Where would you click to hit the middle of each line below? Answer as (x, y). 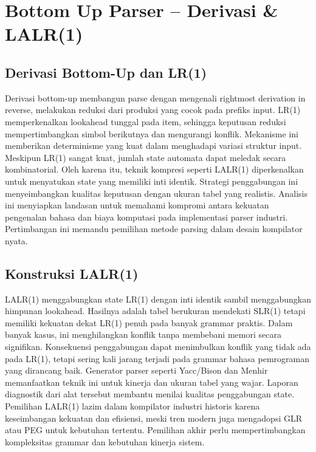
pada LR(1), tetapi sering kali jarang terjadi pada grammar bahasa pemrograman (157, 358)
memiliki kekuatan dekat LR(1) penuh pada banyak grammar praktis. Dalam (149, 322)
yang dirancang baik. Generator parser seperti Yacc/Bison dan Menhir (136, 370)
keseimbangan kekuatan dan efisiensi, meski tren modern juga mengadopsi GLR (154, 418)
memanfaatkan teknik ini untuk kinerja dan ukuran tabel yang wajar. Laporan (152, 382)
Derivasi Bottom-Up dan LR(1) (106, 72)
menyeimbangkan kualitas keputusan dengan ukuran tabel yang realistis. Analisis (156, 193)
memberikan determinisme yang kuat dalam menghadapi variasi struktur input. (153, 146)
